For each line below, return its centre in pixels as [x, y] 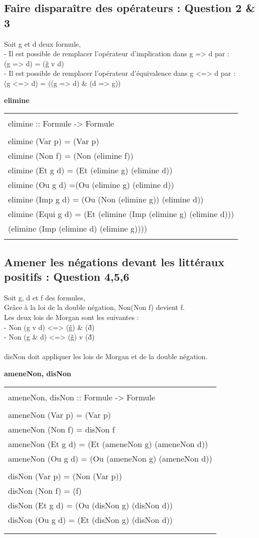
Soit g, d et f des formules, [45, 297]
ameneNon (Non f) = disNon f [61, 429]
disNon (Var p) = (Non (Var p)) [65, 476]
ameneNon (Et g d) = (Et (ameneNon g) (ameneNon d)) [108, 444]
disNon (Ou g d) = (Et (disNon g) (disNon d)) [91, 519]
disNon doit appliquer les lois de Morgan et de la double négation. [106, 356]
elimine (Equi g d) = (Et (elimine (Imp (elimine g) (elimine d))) [121, 214]
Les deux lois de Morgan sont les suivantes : [72, 317]
